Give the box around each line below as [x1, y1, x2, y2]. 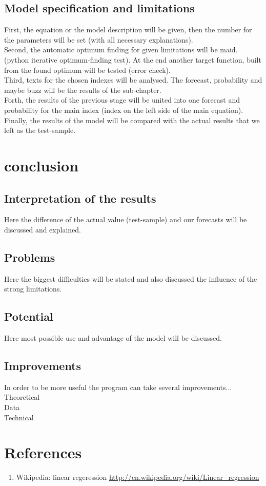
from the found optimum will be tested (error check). [4, 64, 171, 75]
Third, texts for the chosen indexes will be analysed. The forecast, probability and [4, 74, 262, 85]
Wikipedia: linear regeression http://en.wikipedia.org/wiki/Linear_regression [16, 472, 259, 482]
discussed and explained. [4, 224, 81, 235]
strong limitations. [4, 283, 62, 294]
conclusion [4, 154, 79, 176]
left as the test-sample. [4, 125, 76, 135]
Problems [4, 249, 55, 265]
